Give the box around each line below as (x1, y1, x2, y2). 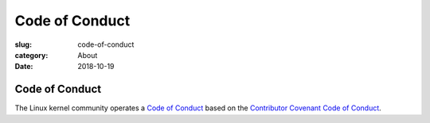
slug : (14, 40, 32, 49)
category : (14, 50, 49, 60)
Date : (14, 62, 33, 71)
